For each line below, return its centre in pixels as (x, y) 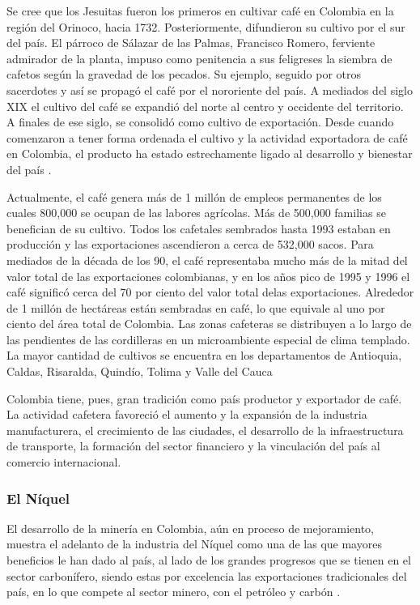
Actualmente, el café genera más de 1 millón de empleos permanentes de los (194, 196)
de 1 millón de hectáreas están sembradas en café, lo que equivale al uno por (196, 307)
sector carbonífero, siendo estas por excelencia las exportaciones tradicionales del (207, 575)
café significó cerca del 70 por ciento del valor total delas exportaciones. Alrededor (210, 292)
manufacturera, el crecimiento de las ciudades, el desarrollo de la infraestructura (205, 430)
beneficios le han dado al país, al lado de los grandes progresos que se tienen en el (209, 560)
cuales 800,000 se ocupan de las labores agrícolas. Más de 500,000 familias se (196, 213)
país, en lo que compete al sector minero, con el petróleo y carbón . (174, 592)
